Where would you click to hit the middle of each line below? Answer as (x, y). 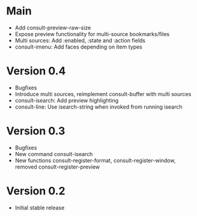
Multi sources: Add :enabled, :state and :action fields (80, 40)
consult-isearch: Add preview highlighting (67, 100)
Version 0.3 (36, 131)
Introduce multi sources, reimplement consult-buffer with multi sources (103, 94)
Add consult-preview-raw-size (53, 28)
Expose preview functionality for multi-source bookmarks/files (92, 34)
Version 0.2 (36, 191)
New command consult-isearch (54, 154)
